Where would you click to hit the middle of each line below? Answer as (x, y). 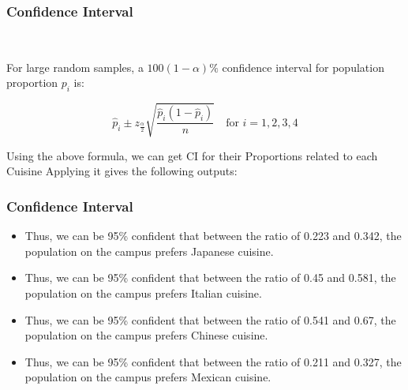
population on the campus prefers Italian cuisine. (143, 292)
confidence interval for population (303, 67)
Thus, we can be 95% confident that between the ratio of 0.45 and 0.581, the (210, 277)
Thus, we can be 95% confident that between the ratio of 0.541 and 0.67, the (210, 319)
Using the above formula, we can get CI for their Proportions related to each (192, 155)
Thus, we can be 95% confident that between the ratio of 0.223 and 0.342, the (213, 236)
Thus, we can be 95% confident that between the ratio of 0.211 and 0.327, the (213, 361)
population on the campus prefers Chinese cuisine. (146, 335)
